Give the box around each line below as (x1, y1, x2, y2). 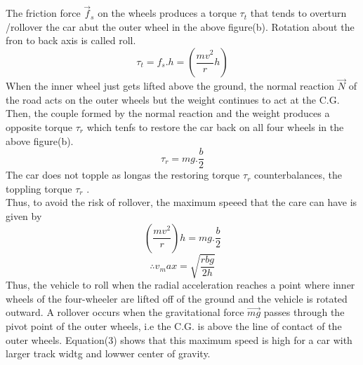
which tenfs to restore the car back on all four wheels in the (86, 120, 344, 134)
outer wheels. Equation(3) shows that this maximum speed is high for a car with (6, 332, 352, 347)
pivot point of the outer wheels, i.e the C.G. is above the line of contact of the (6, 318, 342, 333)
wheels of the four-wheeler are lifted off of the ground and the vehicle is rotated (6, 291, 348, 305)
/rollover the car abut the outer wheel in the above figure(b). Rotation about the (6, 19, 355, 34)
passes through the (263, 305, 345, 319)
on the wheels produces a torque (98, 6, 237, 20)
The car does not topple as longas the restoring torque (6, 167, 240, 182)
